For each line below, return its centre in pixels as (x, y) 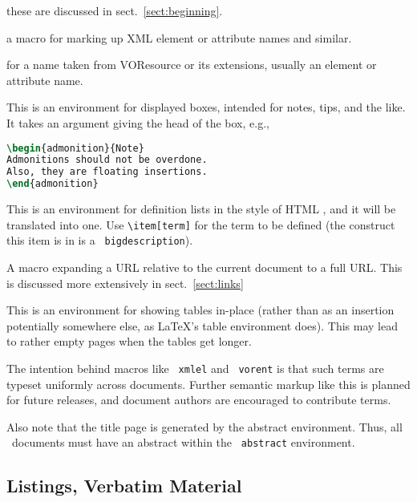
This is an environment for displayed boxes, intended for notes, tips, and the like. (206, 107)
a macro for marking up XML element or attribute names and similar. (179, 37)
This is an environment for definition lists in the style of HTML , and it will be (201, 209)
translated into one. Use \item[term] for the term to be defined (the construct (201, 224)
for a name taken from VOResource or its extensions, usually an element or (192, 65)
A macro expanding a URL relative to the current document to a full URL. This (204, 267)
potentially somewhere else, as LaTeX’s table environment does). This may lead (202, 325)
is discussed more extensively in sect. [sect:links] (125, 283)
